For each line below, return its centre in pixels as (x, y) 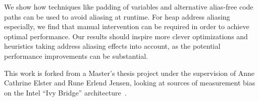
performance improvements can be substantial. (76, 56)
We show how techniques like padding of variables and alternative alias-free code (129, 7)
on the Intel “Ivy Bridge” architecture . (65, 92)
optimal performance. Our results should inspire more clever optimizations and (126, 36)
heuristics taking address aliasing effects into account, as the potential (112, 46)
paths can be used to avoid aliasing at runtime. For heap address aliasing (117, 16)
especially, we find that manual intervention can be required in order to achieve (127, 26)
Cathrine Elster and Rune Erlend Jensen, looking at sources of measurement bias (130, 83)
